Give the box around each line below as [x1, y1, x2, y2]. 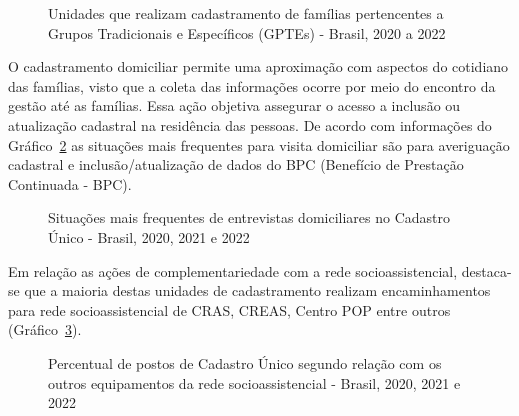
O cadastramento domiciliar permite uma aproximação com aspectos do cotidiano [8, 56, 509, 77]
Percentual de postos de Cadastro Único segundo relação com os [48, 352, 442, 373]
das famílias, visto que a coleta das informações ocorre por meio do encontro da [8, 75, 496, 96]
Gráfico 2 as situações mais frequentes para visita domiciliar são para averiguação [8, 134, 510, 155]
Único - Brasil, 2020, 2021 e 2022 [48, 226, 250, 247]
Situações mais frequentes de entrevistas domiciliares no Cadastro [48, 207, 450, 228]
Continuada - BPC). [8, 173, 132, 194]
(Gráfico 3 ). [8, 319, 82, 340]
